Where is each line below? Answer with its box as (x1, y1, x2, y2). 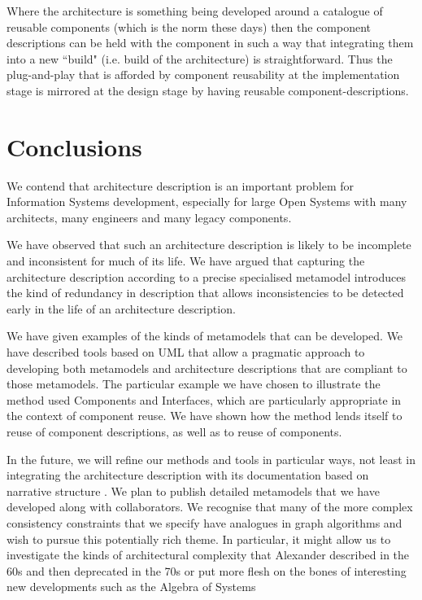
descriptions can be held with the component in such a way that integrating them (7, 34, 414, 51)
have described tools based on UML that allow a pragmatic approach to (7, 344, 365, 361)
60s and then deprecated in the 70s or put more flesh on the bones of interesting (7, 562, 407, 579)
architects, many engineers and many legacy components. (7, 208, 292, 226)
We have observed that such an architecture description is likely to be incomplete (7, 236, 411, 253)
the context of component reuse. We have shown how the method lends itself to (7, 407, 402, 424)
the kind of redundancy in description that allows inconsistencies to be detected (7, 284, 404, 301)
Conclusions (7, 129, 142, 163)
